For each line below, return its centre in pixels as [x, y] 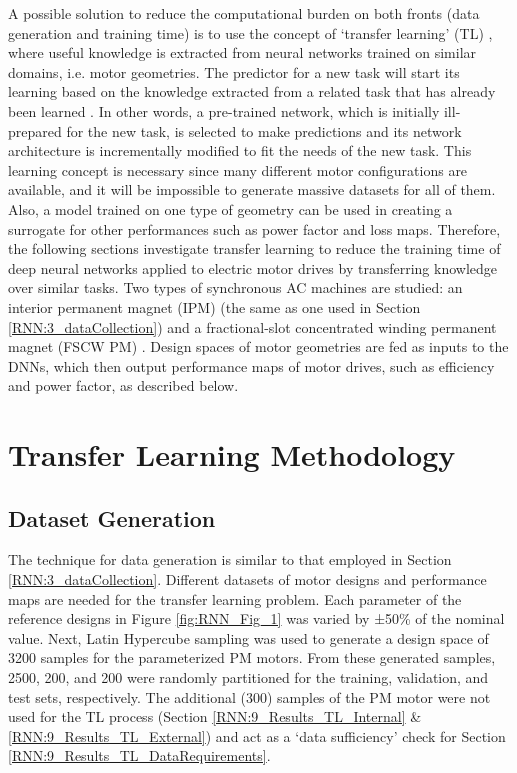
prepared [35, 130]
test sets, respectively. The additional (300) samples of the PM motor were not [249, 696]
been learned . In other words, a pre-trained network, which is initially [224, 110]
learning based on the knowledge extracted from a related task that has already [252, 91]
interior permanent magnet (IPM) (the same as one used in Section [214, 306]
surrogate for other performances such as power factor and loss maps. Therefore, [254, 228]
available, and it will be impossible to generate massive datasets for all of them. [252, 189]
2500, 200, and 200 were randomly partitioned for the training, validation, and [248, 677]
